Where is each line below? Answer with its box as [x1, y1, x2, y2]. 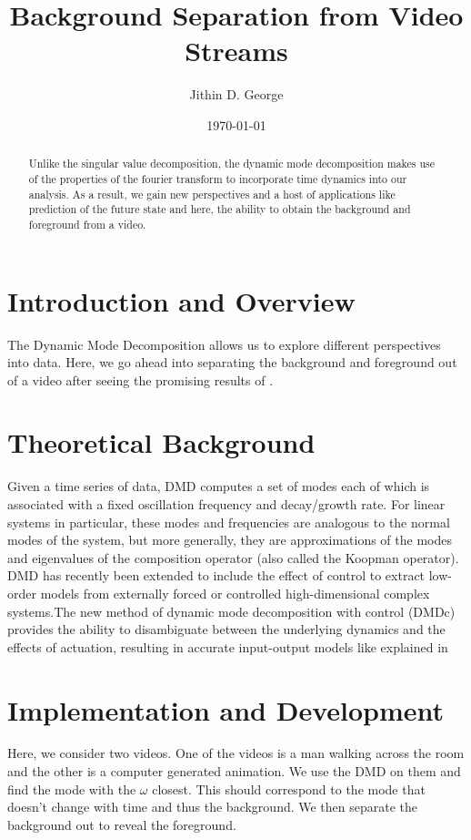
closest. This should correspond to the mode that [152, 779, 426, 798]
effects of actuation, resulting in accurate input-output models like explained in [7, 637, 448, 656]
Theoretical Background [7, 424, 316, 461]
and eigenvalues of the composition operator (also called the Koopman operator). [7, 548, 459, 567]
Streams [185, 32, 288, 69]
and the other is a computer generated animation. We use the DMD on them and [7, 762, 461, 781]
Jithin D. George [189, 85, 284, 104]
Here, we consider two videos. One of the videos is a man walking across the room [7, 743, 465, 763]
